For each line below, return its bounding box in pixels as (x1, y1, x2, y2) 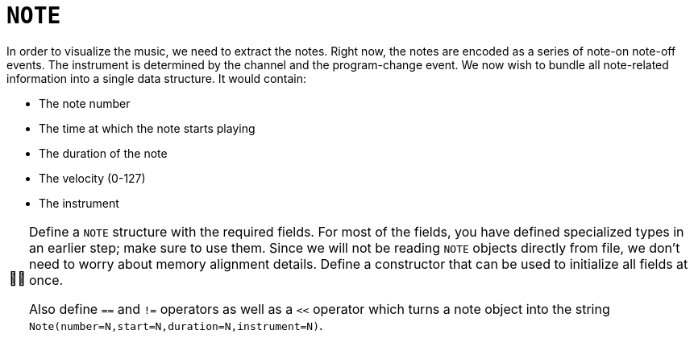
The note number (39, 96, 131, 110)
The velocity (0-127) (39, 171, 146, 185)
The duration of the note (39, 146, 168, 160)
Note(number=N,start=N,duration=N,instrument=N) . (29, 316, 323, 333)
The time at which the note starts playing (39, 121, 256, 135)
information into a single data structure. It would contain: (6, 71, 306, 85)
